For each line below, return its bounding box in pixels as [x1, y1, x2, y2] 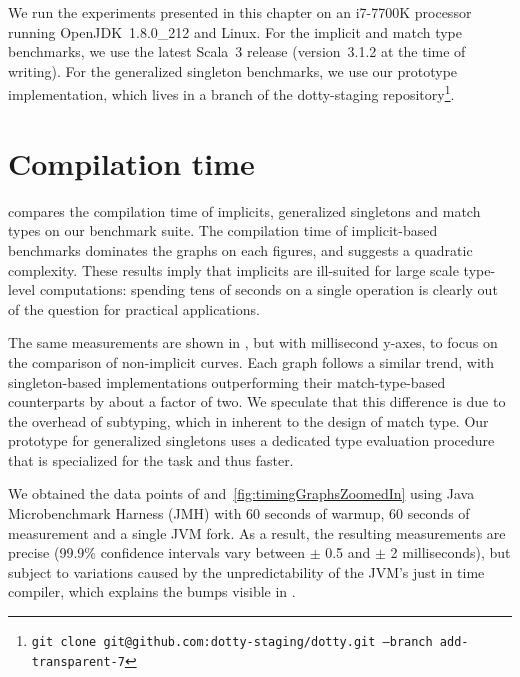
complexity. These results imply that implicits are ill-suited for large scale [8, 259, 459, 280]
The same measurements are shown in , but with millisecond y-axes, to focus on [8, 332, 498, 353]
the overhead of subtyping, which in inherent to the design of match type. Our [8, 410, 489, 431]
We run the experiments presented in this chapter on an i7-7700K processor [8, 2, 472, 22]
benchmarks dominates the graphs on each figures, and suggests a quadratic [8, 239, 473, 260]
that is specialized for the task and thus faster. [8, 449, 294, 470]
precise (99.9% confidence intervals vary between [8, 542, 305, 563]
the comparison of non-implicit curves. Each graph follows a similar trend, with [8, 351, 495, 372]
